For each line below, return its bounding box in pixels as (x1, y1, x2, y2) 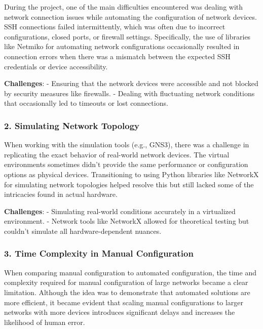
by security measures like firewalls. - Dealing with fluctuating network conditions (4, 88, 255, 98)
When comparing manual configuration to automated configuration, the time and (4, 267, 256, 277)
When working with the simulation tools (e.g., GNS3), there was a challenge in (4, 139, 249, 150)
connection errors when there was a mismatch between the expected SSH (4, 51, 231, 61)
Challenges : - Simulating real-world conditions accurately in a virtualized (4, 205, 236, 216)
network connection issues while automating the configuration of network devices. (4, 11, 257, 22)
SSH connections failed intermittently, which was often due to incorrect (4, 21, 226, 32)
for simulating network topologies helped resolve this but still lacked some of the (4, 179, 254, 189)
